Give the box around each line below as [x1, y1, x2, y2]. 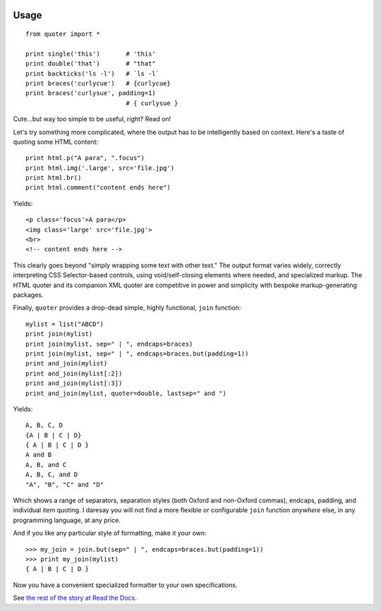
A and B [25, 451, 52, 459]
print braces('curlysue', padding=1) [25, 89, 157, 97]
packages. [13, 291, 44, 299]
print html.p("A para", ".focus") [25, 154, 145, 162]
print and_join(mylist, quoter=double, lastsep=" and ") [25, 389, 227, 397]
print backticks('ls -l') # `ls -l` [25, 69, 160, 78]
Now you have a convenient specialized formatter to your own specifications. [13, 581, 238, 589]
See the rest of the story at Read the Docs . [13, 593, 138, 603]
